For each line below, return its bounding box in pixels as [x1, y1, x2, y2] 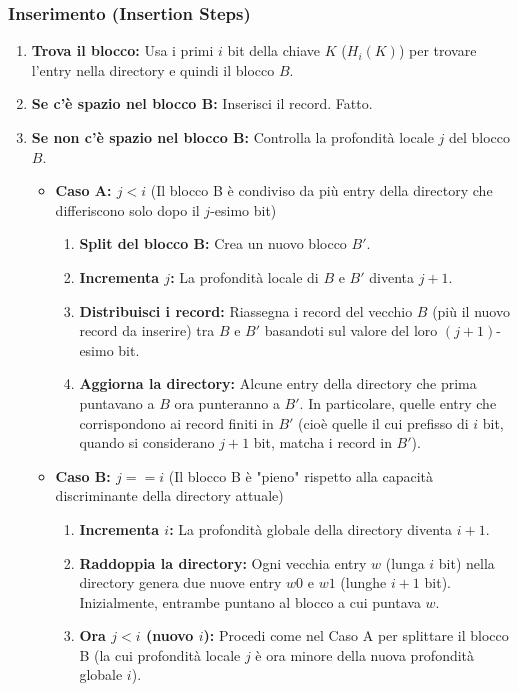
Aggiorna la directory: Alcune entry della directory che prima [79, 373, 477, 394]
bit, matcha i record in [253, 432, 392, 453]
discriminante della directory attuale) [55, 485, 284, 506]
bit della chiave [227, 40, 321, 61]
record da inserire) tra [79, 320, 215, 341]
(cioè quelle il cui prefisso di [298, 412, 469, 433]
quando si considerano [79, 432, 215, 453]
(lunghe [340, 572, 387, 593]
